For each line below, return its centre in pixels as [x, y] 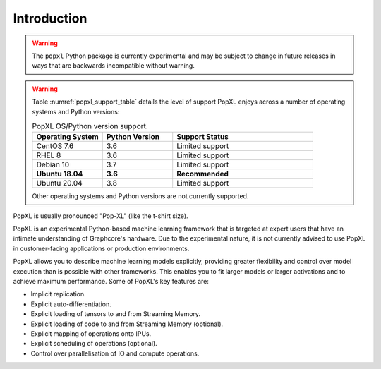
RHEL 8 [49, 155]
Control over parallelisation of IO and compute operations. [115, 353]
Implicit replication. [58, 294]
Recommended [203, 174]
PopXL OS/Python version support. [90, 126]
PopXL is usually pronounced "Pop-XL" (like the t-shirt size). [101, 216]
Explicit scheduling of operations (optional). [94, 344]
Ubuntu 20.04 [59, 183]
